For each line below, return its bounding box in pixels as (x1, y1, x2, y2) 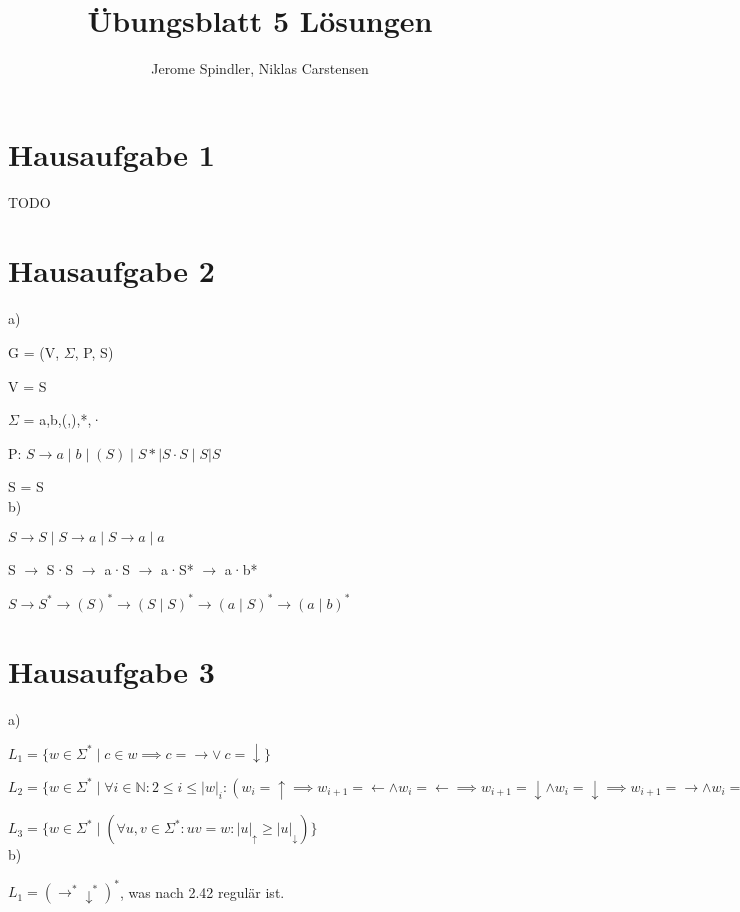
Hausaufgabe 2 (8, 250, 215, 291)
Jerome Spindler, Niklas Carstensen (151, 58, 369, 79)
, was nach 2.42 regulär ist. (119, 881, 285, 902)
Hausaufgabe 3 (8, 650, 215, 691)
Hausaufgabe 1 (8, 133, 215, 174)
